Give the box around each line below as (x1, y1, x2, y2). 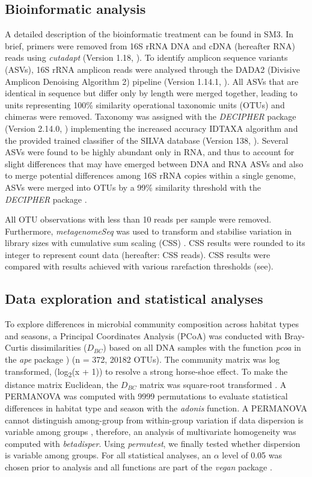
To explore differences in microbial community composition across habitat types (5, 318, 299, 330)
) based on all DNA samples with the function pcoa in (103, 341, 301, 354)
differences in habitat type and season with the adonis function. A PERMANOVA (5, 401, 308, 414)
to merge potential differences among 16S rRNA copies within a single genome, (5, 169, 296, 182)
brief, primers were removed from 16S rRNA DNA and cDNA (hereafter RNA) (5, 39, 296, 52)
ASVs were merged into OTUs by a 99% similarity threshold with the (5, 180, 261, 193)
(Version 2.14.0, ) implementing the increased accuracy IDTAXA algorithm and (5, 122, 298, 134)
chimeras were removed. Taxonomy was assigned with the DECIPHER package (5, 110, 296, 123)
